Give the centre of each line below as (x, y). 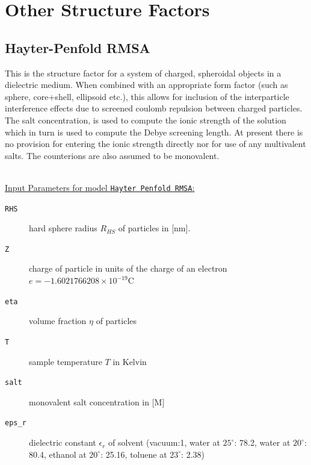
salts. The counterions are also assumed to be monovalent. (112, 155)
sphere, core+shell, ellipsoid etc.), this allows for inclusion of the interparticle (147, 96)
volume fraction (58, 321)
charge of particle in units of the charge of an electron (128, 268)
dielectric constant (63, 442)
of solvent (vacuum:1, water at (164, 442)
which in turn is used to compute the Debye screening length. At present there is (154, 132)
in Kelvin (130, 361)
